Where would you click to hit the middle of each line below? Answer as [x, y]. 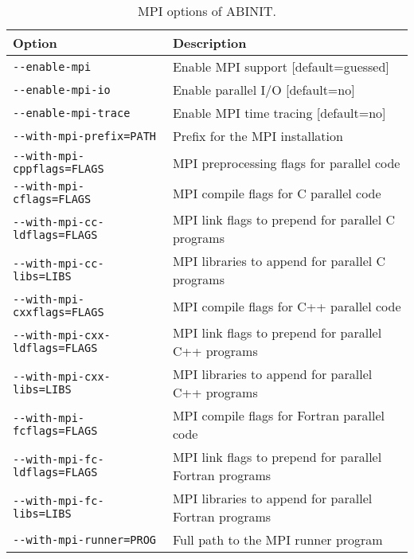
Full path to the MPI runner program [277, 539]
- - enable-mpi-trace [72, 113]
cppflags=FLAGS [59, 169]
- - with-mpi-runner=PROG [85, 539]
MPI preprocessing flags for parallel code [286, 162]
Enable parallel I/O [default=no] [264, 90]
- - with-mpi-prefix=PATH [85, 136]
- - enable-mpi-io [62, 90]
